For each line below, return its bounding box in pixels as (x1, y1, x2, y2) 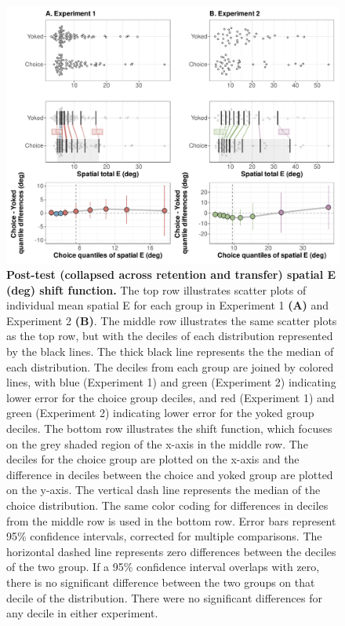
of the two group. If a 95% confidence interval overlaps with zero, (6, 558, 320, 575)
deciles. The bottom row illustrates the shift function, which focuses (6, 420, 332, 437)
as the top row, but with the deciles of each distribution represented (6, 328, 333, 344)
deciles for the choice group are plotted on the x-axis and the (6, 451, 300, 467)
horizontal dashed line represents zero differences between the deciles (6, 543, 336, 559)
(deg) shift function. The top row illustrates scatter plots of (6, 281, 307, 298)
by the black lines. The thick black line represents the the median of (6, 343, 334, 360)
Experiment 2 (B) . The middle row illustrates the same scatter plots (6, 312, 337, 328)
